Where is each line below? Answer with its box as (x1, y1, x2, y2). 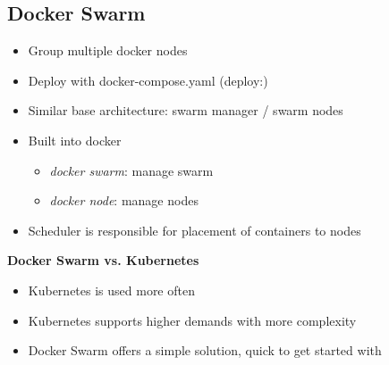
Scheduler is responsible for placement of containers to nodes (28, 220, 361, 239)
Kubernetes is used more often (28, 280, 195, 299)
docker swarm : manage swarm (49, 161, 214, 179)
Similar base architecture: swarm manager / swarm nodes (28, 101, 343, 120)
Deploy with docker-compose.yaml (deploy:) (28, 71, 268, 89)
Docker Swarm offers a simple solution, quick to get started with (28, 341, 382, 360)
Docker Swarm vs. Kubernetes (7, 251, 199, 270)
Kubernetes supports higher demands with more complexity (28, 311, 357, 329)
